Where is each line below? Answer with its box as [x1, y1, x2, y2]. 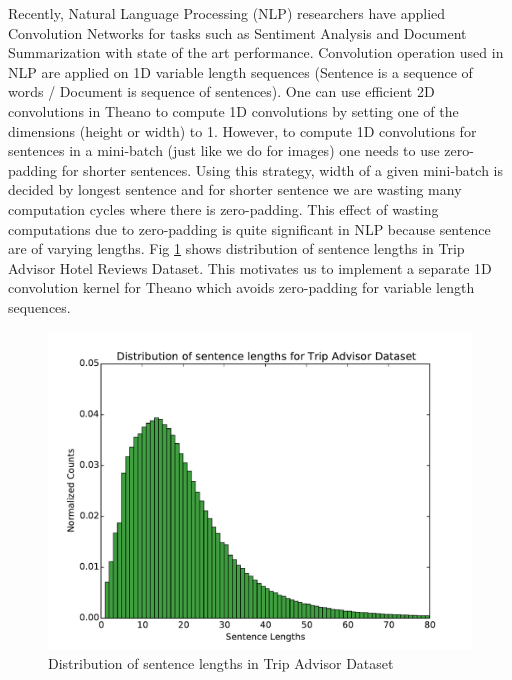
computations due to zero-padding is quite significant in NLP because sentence [8, 218, 491, 239]
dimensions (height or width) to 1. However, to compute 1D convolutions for [8, 120, 477, 141]
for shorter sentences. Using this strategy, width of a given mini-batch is [61, 159, 503, 180]
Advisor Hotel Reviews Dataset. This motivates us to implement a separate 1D [8, 257, 492, 278]
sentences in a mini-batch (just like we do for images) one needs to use [8, 140, 440, 161]
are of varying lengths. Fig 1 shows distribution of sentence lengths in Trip [8, 238, 465, 259]
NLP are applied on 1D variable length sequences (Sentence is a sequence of [8, 61, 473, 82]
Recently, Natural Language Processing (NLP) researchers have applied [8, 3, 446, 23]
